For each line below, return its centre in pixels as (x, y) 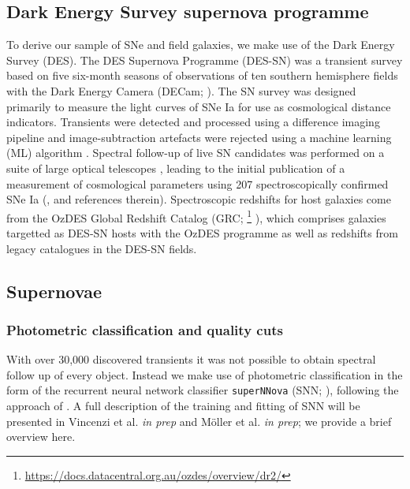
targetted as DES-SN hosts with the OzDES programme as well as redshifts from (202, 232)
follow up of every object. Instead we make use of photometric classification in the (205, 374)
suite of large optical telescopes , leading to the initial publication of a (176, 168)
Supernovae (54, 291)
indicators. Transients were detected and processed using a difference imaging (193, 122)
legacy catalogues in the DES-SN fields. (102, 248)
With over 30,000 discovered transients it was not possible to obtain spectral (191, 359)
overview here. (41, 437)
